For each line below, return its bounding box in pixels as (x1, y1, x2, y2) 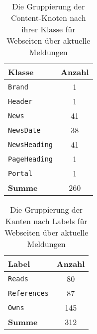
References (8, 289, 49, 297)
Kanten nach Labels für (5, 215, 88, 227)
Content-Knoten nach (10, 12, 86, 23)
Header (8, 97, 33, 105)
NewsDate (8, 126, 41, 134)
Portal (8, 169, 33, 177)
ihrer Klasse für (21, 23, 76, 35)
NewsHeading (8, 140, 53, 149)
